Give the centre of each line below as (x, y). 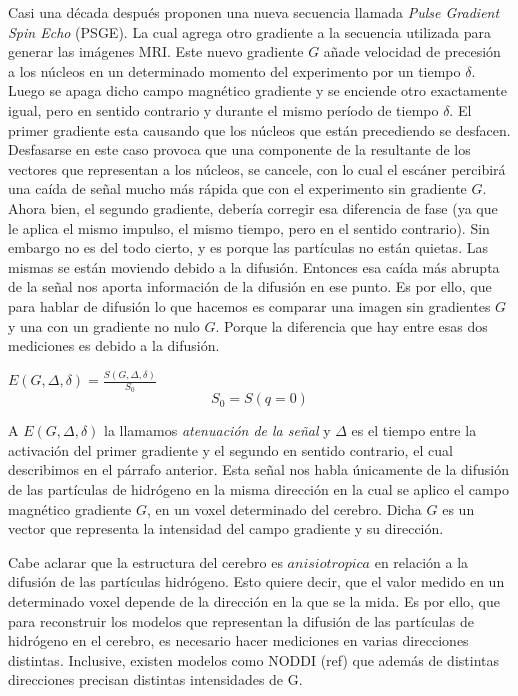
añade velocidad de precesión (412, 51)
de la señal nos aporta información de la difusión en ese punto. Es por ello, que (250, 286)
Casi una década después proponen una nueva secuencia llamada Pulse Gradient (254, 12)
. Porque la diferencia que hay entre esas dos (351, 325)
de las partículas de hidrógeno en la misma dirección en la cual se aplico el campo (258, 489)
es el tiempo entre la (414, 430)
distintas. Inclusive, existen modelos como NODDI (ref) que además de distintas (254, 659)
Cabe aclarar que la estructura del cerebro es (145, 561)
